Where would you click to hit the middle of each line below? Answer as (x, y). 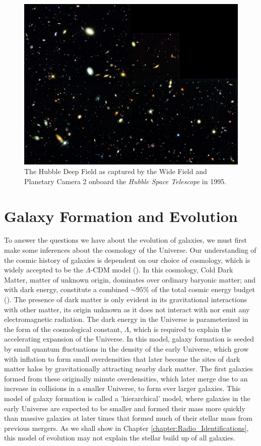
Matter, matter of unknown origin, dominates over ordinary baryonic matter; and (130, 279)
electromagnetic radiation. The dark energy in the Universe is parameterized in (126, 319)
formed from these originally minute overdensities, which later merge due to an (126, 378)
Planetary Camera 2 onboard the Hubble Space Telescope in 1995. (125, 181)
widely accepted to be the (44, 270)
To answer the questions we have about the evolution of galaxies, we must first (125, 240)
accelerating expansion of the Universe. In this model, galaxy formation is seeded (129, 339)
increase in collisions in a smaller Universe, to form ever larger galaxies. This (122, 388)
